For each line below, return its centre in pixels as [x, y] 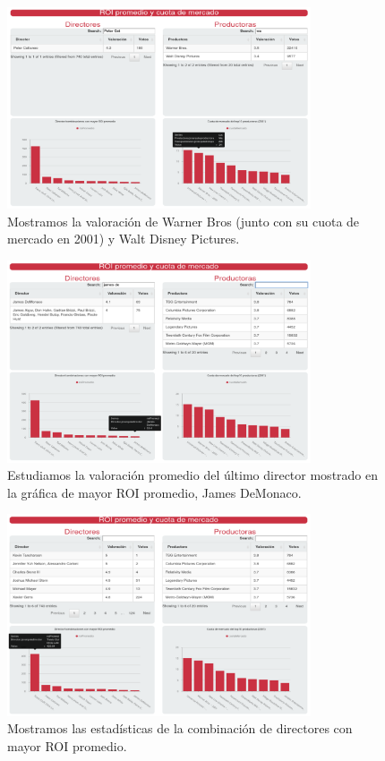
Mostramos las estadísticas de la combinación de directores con [180, 728]
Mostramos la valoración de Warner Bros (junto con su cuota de [184, 221]
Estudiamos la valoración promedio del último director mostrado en [193, 475]
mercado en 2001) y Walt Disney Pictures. [124, 239]
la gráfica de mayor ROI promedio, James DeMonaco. [154, 492]
